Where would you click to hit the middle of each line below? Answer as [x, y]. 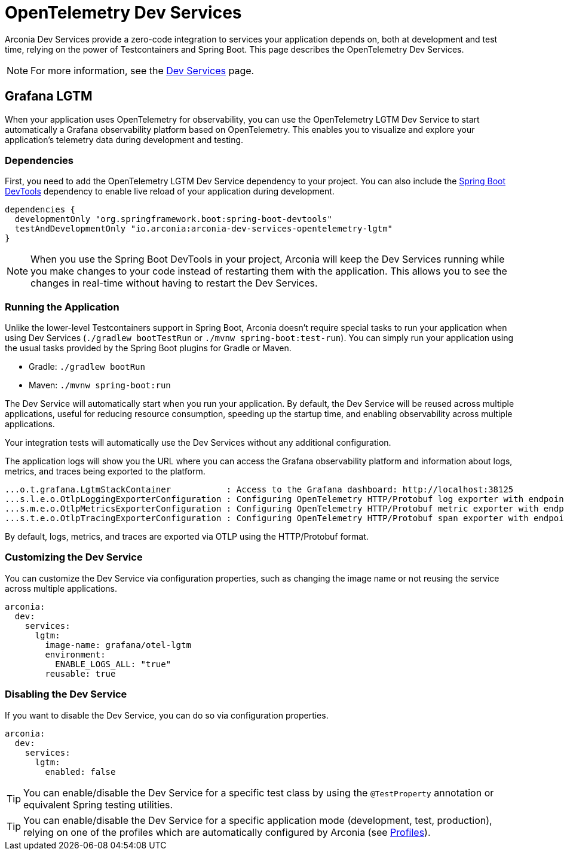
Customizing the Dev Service [74, 557]
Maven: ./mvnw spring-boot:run [100, 385]
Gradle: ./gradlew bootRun [87, 367]
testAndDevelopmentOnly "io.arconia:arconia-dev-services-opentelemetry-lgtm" [204, 229]
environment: [75, 654]
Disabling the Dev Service [66, 694]
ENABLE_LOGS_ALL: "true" [113, 664]
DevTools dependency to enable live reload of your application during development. [170, 191]
